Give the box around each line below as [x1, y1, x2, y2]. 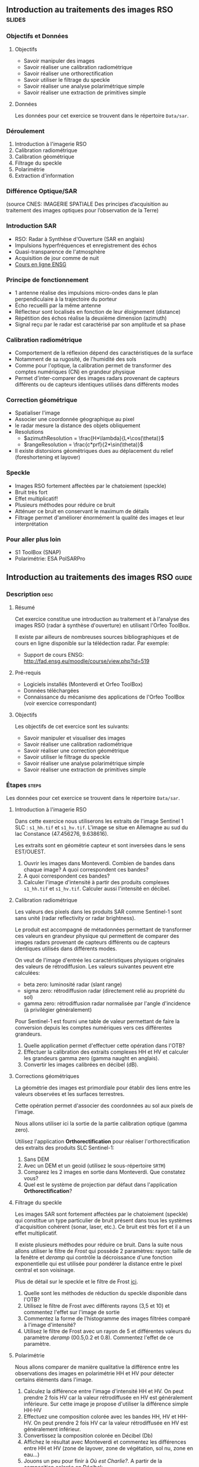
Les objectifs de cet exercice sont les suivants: [14, 722, 129, 730]
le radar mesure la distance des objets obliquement [14, 422, 141, 429]
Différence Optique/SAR [6, 187, 77, 195]
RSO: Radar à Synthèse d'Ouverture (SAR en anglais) [14, 235, 145, 242]
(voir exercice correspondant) [23, 699, 97, 706]
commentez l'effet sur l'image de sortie [23, 1309, 120, 1316]
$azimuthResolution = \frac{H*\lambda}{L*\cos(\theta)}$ [23, 435, 165, 442]
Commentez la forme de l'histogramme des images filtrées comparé [23, 1315, 191, 1322]
